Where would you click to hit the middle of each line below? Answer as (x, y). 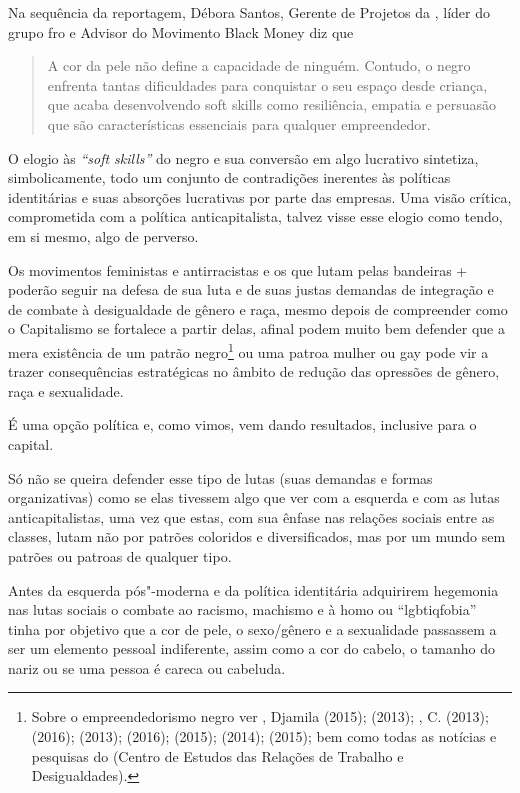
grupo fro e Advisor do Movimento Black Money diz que (181, 31)
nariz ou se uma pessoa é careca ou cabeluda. (147, 667)
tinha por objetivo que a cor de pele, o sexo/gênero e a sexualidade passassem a (252, 628)
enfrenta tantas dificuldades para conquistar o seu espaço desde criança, (267, 84)
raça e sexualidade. (66, 390)
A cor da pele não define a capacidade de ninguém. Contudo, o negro (259, 65)
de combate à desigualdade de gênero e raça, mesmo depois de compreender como (258, 308)
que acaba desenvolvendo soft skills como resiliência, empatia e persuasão (271, 104)
